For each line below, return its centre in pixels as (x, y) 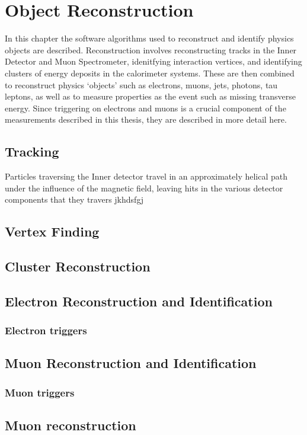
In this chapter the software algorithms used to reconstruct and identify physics (149, 38)
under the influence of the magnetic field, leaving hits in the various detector (144, 188)
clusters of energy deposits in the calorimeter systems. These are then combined (150, 73)
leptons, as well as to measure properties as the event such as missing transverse (151, 96)
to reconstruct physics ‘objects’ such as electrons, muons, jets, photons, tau (141, 84)
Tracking (32, 151)
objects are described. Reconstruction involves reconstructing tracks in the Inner (151, 49)
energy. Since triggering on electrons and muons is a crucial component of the (145, 108)
